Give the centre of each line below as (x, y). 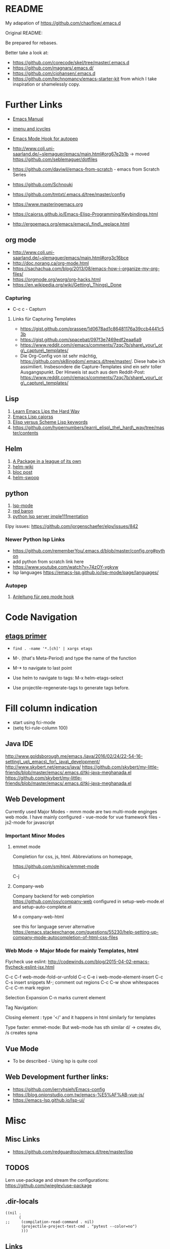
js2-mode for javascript (30, 822)
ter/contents (25, 433)
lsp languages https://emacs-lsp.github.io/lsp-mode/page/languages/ (86, 572)
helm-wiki (23, 466)
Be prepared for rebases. (31, 43)
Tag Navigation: (22, 1007)
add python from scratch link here (48, 562)
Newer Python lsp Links (35, 540)
